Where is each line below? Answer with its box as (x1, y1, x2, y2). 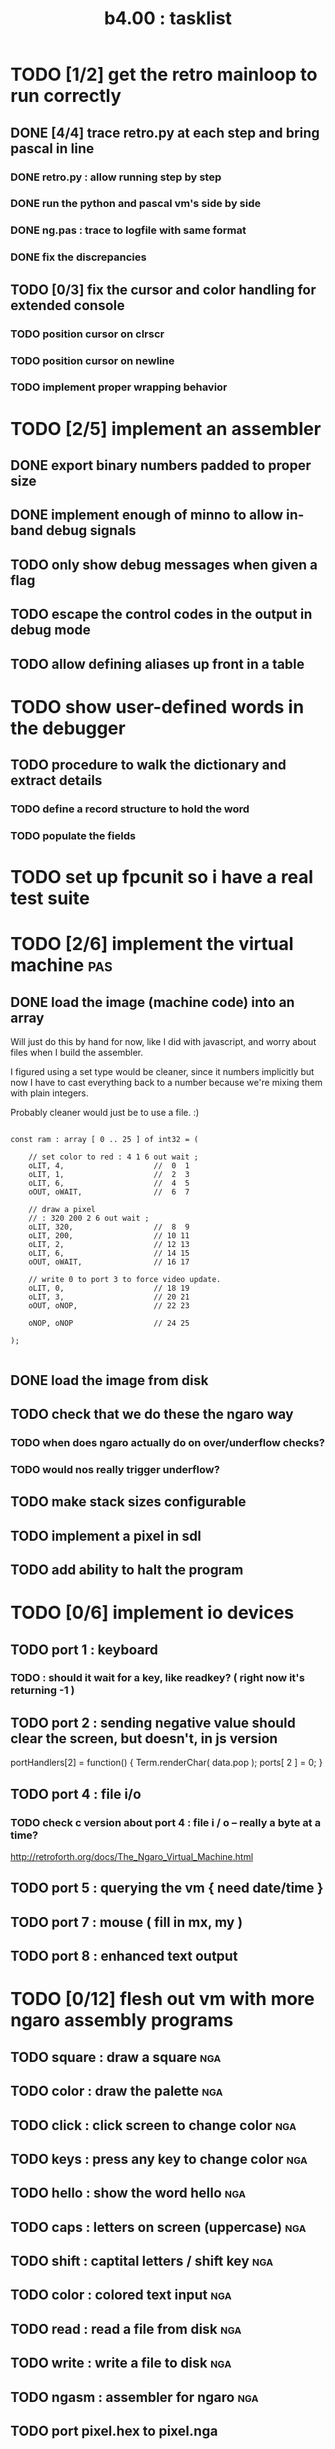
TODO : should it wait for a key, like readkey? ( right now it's (10, 1671, 305, 1685)
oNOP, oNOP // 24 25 (28, 1318, 190, 1329)
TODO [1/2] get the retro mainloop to (10, 63, 318, 86)
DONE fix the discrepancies (10, 250, 147, 264)
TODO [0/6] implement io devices (10, 1602, 295, 1624)
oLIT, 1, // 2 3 (28, 1170, 190, 1180)
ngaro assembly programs (10, 2009, 234, 2032)
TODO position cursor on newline (10, 353, 175, 367)
